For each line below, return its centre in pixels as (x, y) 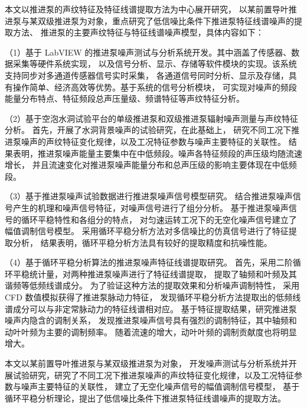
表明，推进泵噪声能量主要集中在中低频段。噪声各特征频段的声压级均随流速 (157, 153)
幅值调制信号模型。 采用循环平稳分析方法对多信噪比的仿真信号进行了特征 (147, 231)
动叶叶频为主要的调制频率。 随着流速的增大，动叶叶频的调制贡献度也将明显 (151, 331)
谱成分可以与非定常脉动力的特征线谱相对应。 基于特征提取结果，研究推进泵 (151, 308)
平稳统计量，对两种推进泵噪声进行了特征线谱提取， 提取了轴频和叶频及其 (155, 273)
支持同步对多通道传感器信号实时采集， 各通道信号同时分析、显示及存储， (147, 75)
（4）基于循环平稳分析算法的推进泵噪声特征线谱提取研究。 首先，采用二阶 (149, 262)
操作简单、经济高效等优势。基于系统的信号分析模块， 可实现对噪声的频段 (155, 87)
